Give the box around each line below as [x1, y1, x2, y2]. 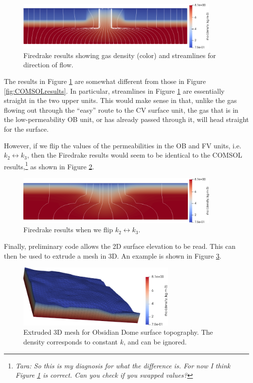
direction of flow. [23, 60, 73, 70]
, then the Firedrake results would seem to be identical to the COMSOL [27, 150, 242, 160]
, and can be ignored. [124, 336, 187, 346]
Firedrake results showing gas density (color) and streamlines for [23, 50, 216, 60]
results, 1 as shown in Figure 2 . [4, 160, 94, 171]
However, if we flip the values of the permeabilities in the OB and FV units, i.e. [4, 140, 241, 150]
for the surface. [4, 124, 49, 134]
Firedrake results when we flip [23, 224, 113, 235]
